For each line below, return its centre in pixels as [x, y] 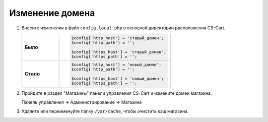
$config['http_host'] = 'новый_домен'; [116, 64]
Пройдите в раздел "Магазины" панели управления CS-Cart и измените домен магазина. [117, 93]
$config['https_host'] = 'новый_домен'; [117, 79]
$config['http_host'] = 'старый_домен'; [117, 38]
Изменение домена [52, 13]
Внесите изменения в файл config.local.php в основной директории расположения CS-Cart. [124, 28]
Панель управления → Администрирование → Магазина [82, 102]
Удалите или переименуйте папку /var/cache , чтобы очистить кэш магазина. [105, 111]
